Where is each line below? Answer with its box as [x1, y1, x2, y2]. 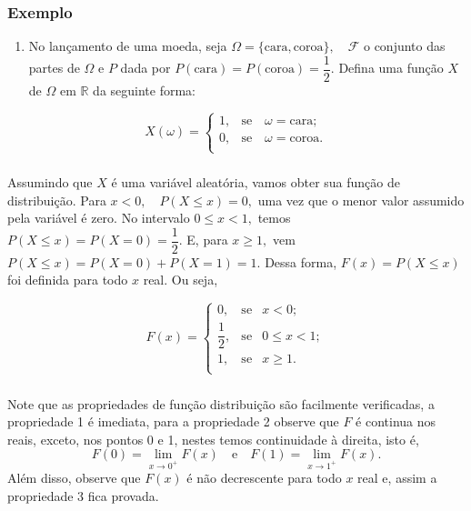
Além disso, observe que [7, 468, 141, 487]
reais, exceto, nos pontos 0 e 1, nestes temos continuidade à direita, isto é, [7, 429, 419, 448]
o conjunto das [363, 36, 446, 55]
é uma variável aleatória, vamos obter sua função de [111, 172, 400, 191]
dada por [120, 58, 171, 77]
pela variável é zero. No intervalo [7, 208, 190, 227]
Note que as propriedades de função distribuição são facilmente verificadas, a [7, 394, 435, 413]
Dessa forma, [265, 252, 337, 271]
